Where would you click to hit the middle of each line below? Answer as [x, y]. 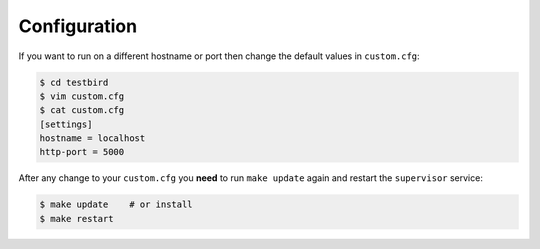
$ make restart [76, 218]
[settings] [66, 124]
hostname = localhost [92, 138]
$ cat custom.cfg [82, 110]
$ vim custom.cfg [82, 96]
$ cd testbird [74, 82]
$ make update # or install [116, 204]
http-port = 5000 [82, 152]
